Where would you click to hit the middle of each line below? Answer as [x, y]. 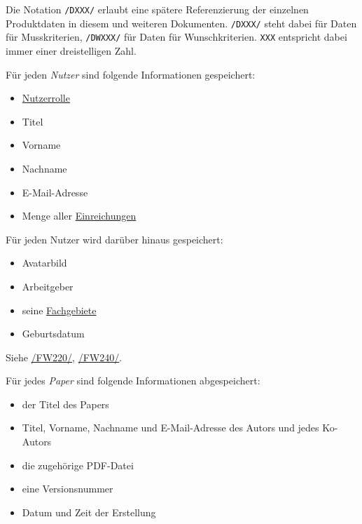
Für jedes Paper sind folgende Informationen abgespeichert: [133, 381]
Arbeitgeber [48, 286]
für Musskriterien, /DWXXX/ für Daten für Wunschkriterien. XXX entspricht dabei [176, 37]
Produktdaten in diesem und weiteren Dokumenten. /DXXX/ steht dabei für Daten [181, 23]
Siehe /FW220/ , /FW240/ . [64, 357]
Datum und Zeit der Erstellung [89, 512]
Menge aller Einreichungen [79, 216]
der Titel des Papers [65, 404]
